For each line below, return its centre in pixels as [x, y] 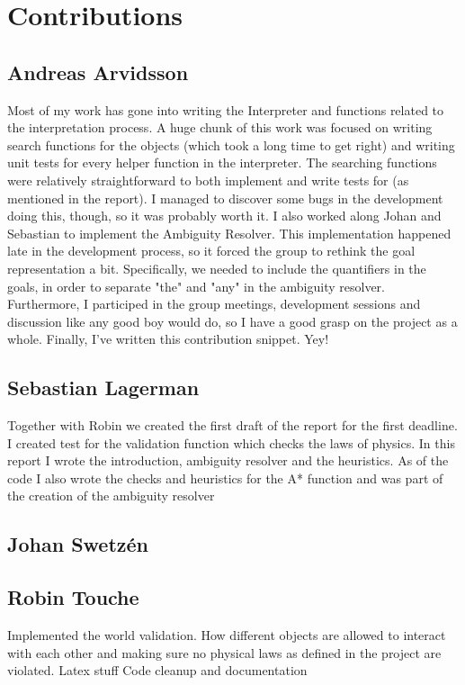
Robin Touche [73, 597]
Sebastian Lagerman [103, 388]
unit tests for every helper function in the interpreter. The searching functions [222, 162]
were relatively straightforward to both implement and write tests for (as [208, 180]
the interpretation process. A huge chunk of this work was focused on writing [220, 127]
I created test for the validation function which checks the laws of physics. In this [231, 442]
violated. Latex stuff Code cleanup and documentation [157, 670]
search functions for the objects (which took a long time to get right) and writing [231, 144]
